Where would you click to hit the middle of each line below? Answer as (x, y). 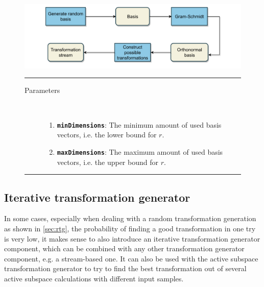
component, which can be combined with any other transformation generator (124, 248)
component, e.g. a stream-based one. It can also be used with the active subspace (131, 258)
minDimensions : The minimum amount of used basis (139, 124)
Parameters (42, 90)
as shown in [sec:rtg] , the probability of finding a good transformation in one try (130, 228)
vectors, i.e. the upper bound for (107, 162)
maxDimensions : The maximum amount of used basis (140, 151)
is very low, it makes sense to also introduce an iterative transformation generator (132, 238)
